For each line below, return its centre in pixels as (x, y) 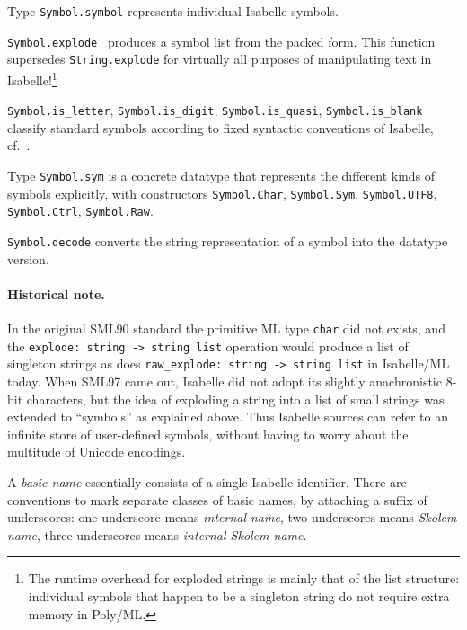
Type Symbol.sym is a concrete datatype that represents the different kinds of (221, 176)
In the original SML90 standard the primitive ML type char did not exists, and (226, 328)
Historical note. (56, 293)
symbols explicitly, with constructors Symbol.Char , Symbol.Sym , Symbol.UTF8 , (222, 193)
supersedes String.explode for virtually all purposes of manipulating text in (220, 59)
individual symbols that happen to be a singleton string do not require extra (239, 595)
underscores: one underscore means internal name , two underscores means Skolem (232, 517)
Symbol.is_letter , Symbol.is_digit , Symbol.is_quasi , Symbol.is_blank (215, 110)
